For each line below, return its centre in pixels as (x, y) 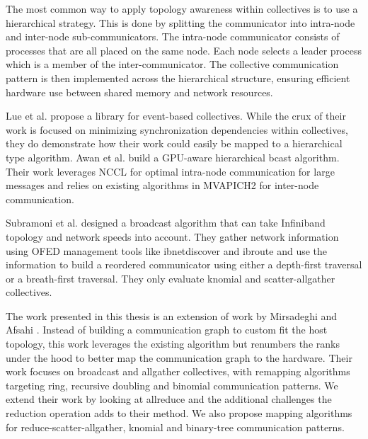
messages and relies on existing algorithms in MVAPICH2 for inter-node (162, 185)
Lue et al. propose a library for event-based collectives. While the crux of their (176, 116)
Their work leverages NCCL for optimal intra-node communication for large (170, 171)
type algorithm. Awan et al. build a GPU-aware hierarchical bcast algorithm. (173, 157)
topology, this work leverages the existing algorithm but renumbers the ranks (173, 344)
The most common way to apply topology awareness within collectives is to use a (182, 8)
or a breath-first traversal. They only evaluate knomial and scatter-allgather (171, 278)
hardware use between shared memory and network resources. (139, 92)
